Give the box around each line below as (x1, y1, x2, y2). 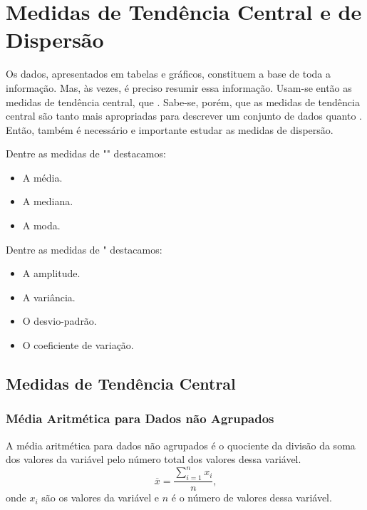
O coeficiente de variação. (22, 338, 134, 353)
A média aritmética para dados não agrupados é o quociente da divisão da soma (6, 437, 356, 452)
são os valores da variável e (41, 490, 160, 505)
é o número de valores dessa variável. (171, 490, 332, 505)
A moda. (22, 218, 61, 233)
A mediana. (22, 194, 73, 209)
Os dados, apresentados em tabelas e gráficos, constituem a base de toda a (6, 66, 331, 81)
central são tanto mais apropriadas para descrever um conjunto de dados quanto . (6, 108, 362, 123)
